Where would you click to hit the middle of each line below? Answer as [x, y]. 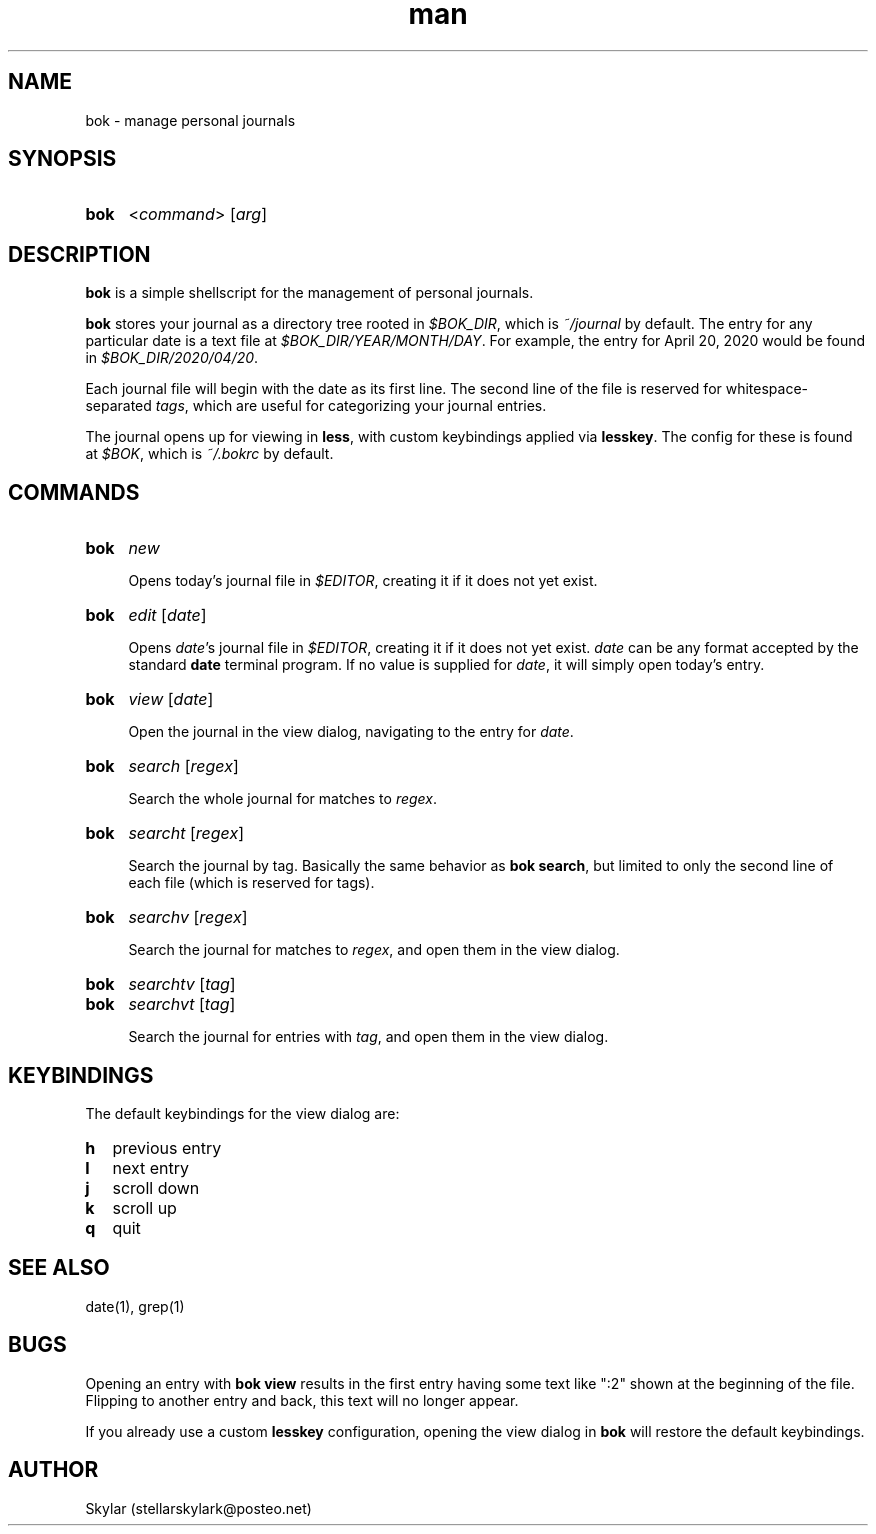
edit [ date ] [167, 615]
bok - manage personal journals [190, 120]
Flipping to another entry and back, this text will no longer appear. [302, 1400]
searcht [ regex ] [186, 833]
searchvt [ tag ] [182, 1004]
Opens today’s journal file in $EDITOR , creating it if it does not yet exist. [363, 581]
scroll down [156, 1187]
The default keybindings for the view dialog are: [242, 1113]
